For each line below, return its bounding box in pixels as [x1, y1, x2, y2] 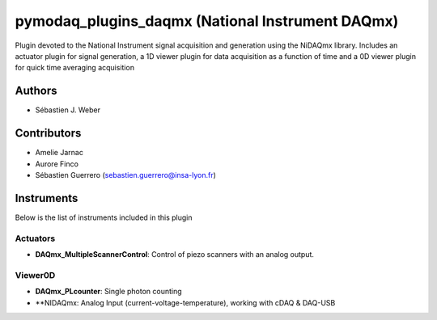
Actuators [15, 233, 56, 244]
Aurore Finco [35, 158, 78, 169]
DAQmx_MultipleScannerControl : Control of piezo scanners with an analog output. [35, 249, 315, 259]
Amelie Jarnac [35, 148, 84, 158]
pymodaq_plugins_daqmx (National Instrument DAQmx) [15, 12, 399, 30]
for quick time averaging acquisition [15, 63, 135, 73]
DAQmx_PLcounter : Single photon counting [35, 287, 182, 297]
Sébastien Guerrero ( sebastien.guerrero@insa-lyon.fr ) [35, 170, 216, 179]
